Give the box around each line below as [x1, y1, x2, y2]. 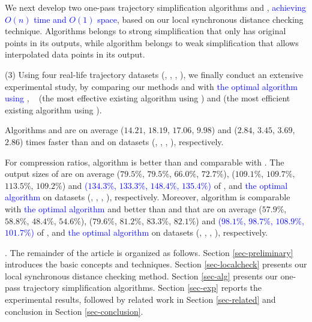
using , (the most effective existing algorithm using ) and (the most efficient [5, 92, 290, 104]
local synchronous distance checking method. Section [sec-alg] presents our [5, 269, 278, 282]
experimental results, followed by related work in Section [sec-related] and [5, 293, 276, 306]
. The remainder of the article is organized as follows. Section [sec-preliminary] [5, 246, 293, 258]
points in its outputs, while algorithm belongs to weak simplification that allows [5, 36, 299, 49]
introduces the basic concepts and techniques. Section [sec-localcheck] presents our [5, 258, 307, 270]
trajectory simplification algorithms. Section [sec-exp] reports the [23, 281, 262, 294]
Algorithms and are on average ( [5, 124, 124, 136]
